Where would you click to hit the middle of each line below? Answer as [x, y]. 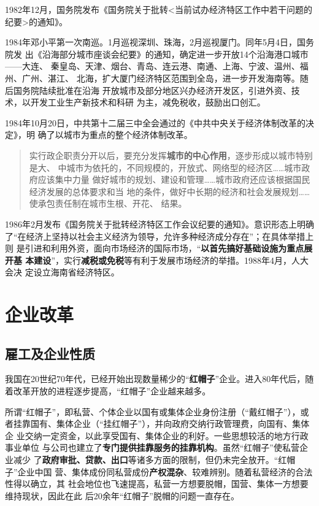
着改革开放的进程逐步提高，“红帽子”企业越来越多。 [108, 391]
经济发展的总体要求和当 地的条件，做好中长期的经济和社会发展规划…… [170, 191]
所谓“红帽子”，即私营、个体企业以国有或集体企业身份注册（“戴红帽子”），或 [157, 411]
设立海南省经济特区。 [76, 272]
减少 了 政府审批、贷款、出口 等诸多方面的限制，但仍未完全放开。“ [146, 460]
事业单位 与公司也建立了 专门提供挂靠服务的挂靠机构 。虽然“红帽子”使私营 [152, 447]
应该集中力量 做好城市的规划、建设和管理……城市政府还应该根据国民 [174, 179]
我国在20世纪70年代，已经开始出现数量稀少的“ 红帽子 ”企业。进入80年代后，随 [159, 379]
